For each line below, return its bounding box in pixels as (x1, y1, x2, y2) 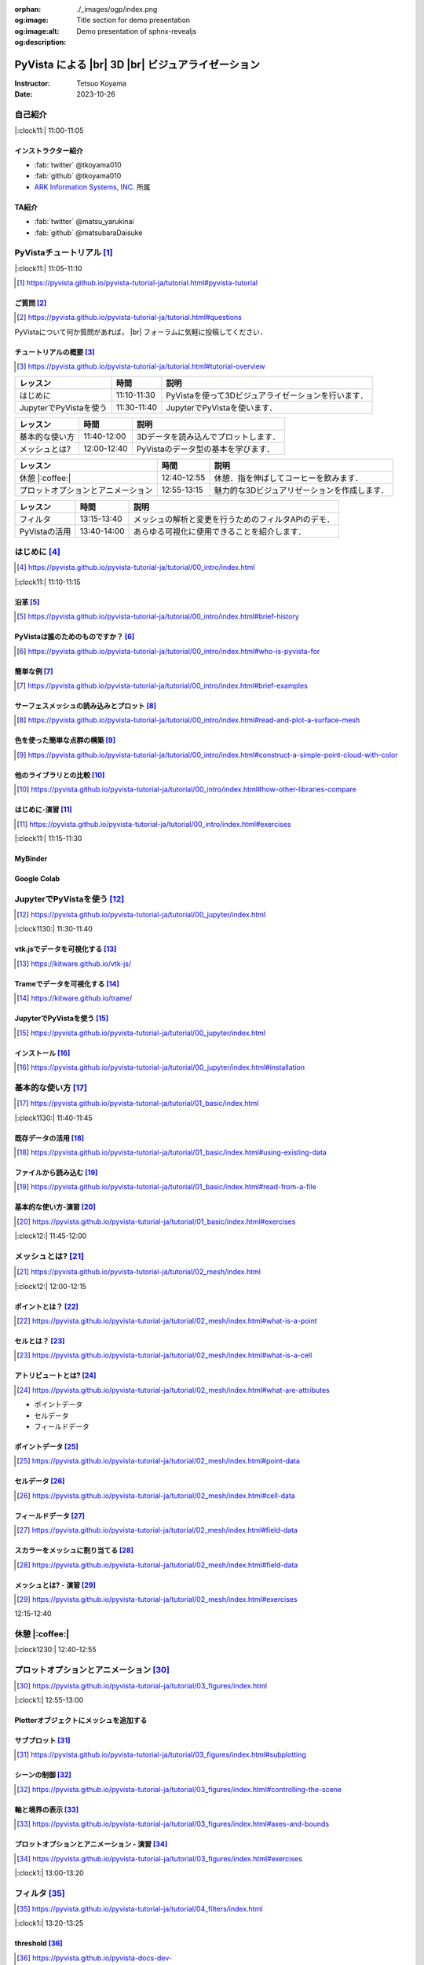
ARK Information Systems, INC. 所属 (34, 182, 151, 192)
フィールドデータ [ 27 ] (14, 1511, 86, 1520)
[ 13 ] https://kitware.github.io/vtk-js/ (16, 959, 132, 968)
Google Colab (14, 873, 60, 883)
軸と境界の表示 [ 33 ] (14, 1805, 79, 1814)
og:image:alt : (14, 26, 60, 35)
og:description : (14, 38, 67, 47)
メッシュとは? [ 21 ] (14, 1251, 84, 1262)
